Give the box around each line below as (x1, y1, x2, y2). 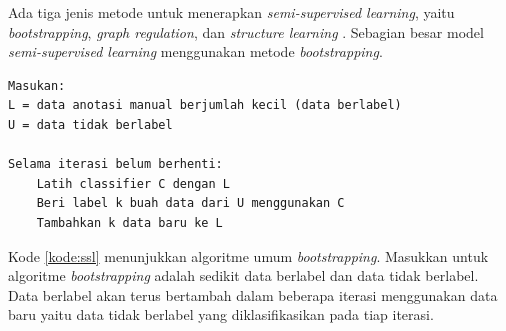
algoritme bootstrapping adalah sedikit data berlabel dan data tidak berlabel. (8, 265, 479, 286)
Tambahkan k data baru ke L (36, 215, 223, 230)
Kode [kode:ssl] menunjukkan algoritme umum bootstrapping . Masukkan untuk (8, 245, 489, 266)
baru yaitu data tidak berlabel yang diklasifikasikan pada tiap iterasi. (8, 304, 434, 325)
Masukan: (8, 78, 66, 93)
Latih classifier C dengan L (36, 176, 230, 191)
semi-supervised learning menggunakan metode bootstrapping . (8, 41, 383, 62)
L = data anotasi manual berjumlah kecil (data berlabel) (8, 98, 402, 113)
